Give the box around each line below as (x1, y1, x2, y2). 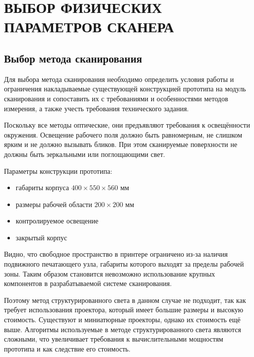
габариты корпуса (15, 182, 69, 193)
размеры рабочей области (15, 199, 92, 209)
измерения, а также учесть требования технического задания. (4, 103, 189, 113)
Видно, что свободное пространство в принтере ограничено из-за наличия (4, 249, 228, 259)
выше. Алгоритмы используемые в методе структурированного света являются (4, 324, 241, 334)
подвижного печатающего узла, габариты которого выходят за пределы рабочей (4, 259, 244, 269)
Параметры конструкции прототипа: (4, 165, 113, 176)
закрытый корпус (15, 232, 67, 242)
